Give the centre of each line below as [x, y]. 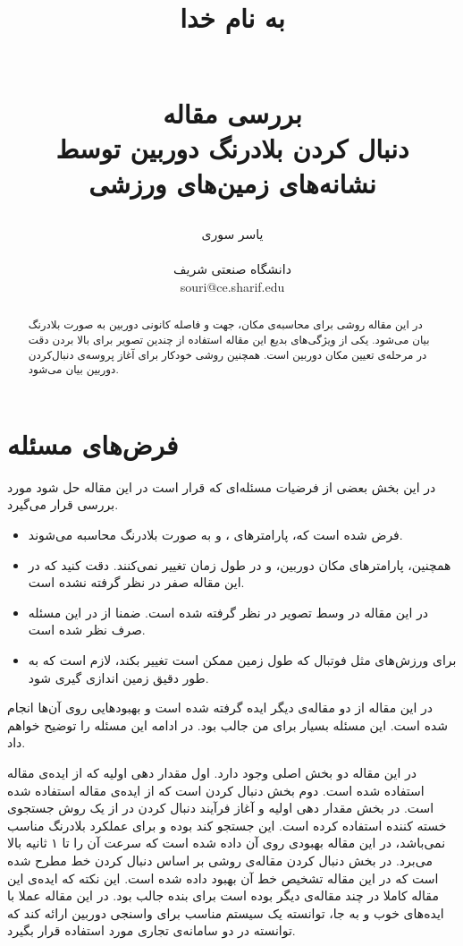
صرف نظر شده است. [87, 630]
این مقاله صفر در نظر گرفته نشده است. [136, 582]
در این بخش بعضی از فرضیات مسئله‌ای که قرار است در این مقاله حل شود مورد [222, 486]
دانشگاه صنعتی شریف [232, 269]
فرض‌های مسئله [93, 443]
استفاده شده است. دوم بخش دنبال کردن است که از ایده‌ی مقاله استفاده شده [216, 790]
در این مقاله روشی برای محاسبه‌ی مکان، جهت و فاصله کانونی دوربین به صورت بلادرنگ [225, 324]
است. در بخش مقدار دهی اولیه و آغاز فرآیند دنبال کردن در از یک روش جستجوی [221, 808]
